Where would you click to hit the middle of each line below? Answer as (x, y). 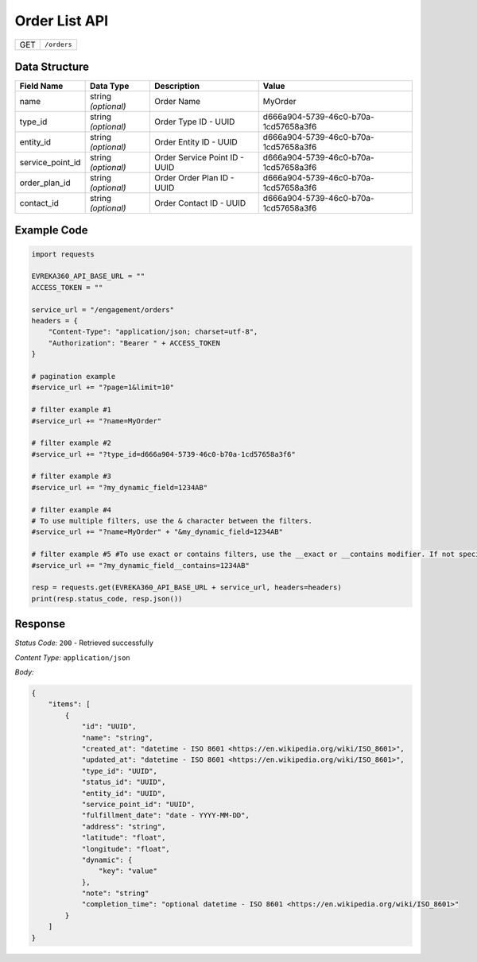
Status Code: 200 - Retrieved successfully (84, 643)
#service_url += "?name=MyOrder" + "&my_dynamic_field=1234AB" (157, 532)
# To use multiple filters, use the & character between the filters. (172, 521)
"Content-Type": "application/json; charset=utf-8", (153, 332)
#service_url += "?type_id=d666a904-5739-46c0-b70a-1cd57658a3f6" (163, 454)
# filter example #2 (71, 443)
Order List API (62, 21)
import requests (63, 254)
